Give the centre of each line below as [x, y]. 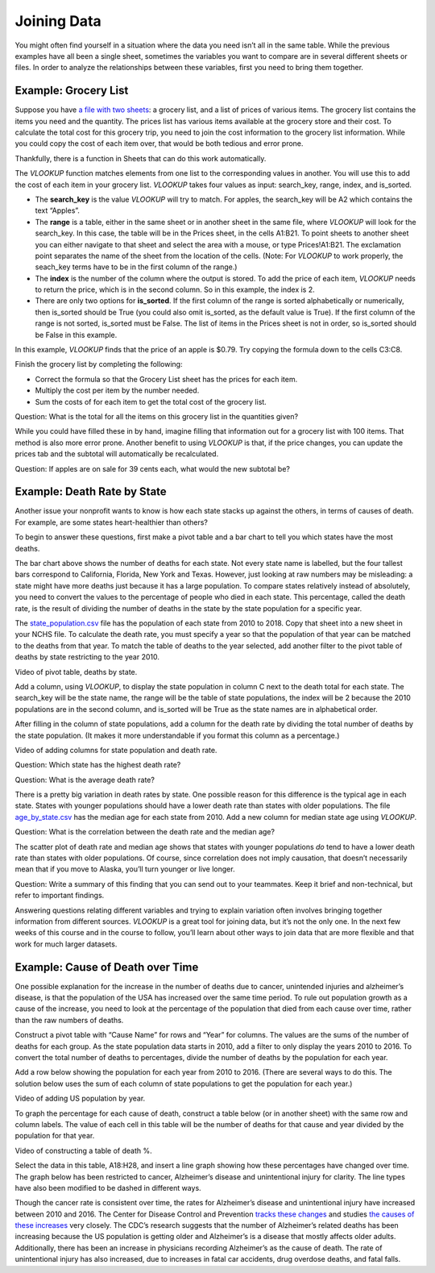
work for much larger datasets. [66, 944]
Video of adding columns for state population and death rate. [116, 750]
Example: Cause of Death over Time [107, 967]
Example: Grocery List [72, 91]
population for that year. [55, 1136]
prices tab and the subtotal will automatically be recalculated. [117, 454]
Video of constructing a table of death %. [83, 1150]
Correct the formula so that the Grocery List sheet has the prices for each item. [166, 379]
